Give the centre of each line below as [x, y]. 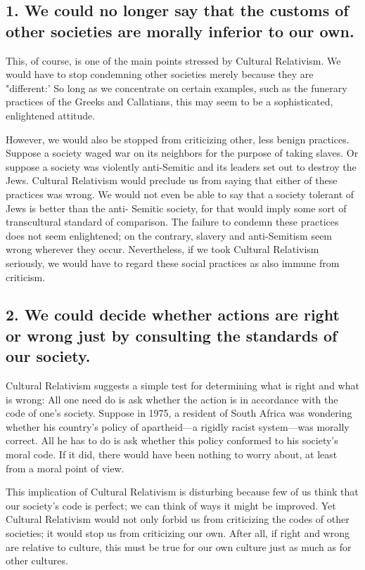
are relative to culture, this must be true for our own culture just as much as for [179, 546]
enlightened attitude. [51, 115]
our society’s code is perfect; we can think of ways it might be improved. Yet [171, 505]
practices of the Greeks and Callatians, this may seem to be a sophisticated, [169, 102]
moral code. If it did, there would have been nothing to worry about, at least [172, 454]
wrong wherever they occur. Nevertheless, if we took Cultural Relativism [162, 249]
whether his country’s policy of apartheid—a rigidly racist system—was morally [178, 426]
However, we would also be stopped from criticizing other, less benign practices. [178, 139]
